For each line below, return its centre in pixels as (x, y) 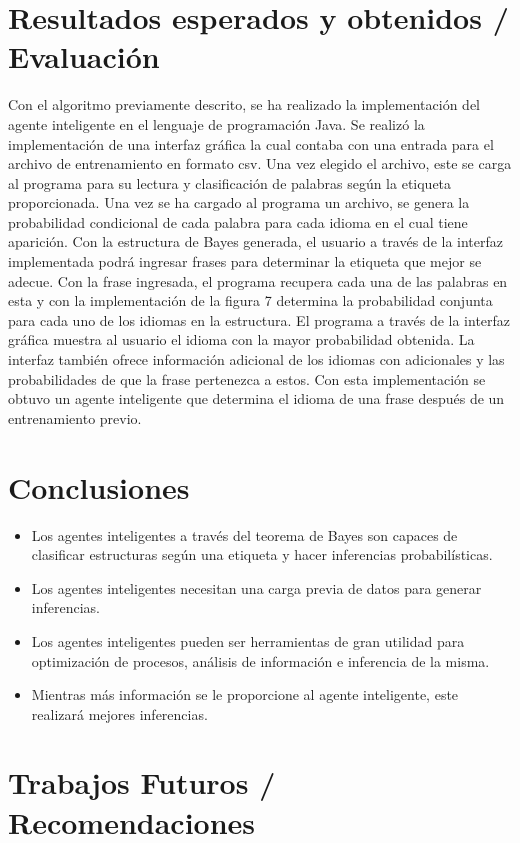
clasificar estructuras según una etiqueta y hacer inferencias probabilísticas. (262, 554)
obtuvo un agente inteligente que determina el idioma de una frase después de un (256, 398)
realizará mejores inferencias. (119, 713)
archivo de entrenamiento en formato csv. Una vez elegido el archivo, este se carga (260, 163)
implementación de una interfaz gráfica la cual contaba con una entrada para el (251, 143)
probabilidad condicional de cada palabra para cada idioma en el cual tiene (238, 221)
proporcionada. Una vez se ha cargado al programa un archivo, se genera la (239, 202)
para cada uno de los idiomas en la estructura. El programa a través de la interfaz (259, 319)
